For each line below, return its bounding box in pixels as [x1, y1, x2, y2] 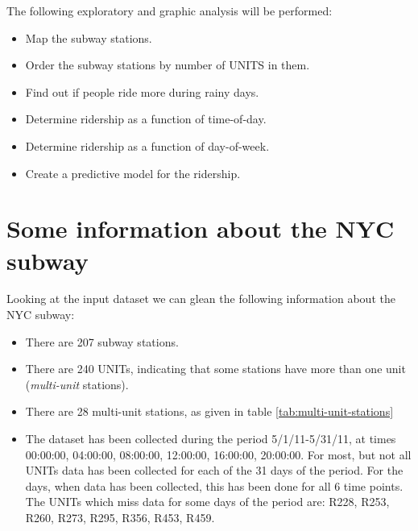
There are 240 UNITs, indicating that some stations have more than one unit [25, 360, 406, 377]
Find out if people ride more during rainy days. [25, 83, 259, 100]
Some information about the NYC [6, 212, 395, 245]
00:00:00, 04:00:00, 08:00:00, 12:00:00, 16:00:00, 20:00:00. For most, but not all [25, 446, 412, 463]
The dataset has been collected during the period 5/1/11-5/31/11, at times [25, 430, 396, 447]
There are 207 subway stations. [25, 333, 179, 350]
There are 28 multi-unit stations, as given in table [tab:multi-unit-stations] [25, 403, 394, 420]
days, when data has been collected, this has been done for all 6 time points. [25, 477, 404, 494]
